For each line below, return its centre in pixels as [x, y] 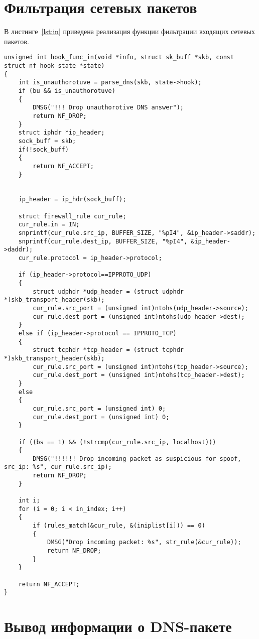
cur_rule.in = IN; [49, 225]
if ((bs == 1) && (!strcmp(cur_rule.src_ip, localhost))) [117, 442]
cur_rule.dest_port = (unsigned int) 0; [101, 417]
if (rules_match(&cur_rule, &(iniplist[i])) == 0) [119, 526]
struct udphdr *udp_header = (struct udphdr [108, 291]
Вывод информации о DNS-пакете [118, 626]
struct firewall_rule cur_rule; [72, 216]
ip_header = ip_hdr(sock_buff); [72, 200]
